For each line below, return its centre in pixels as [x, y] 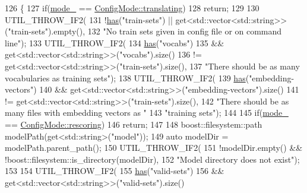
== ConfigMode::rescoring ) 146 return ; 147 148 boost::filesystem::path [134, 124]
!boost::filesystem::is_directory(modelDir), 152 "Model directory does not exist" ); [152, 159]
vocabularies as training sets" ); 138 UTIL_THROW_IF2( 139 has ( [127, 77]
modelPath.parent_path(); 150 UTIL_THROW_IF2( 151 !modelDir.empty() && [154, 148]
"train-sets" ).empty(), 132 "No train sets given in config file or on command [145, 31]
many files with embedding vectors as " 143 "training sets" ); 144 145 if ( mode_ [147, 113]
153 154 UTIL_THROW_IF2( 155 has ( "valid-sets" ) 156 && [115, 171]
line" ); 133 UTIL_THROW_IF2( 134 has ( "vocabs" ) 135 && [115, 42]
